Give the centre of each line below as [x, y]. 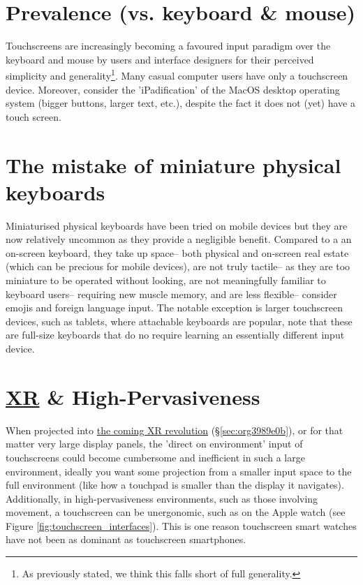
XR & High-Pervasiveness [133, 396]
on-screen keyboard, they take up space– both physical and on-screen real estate [177, 252]
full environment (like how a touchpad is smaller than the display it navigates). [175, 485]
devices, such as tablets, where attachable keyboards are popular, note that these [179, 321]
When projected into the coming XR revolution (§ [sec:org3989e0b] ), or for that [175, 430]
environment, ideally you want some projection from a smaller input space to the [179, 471]
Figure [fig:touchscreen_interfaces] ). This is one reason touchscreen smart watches [181, 525]
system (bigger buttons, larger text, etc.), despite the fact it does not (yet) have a [180, 103]
